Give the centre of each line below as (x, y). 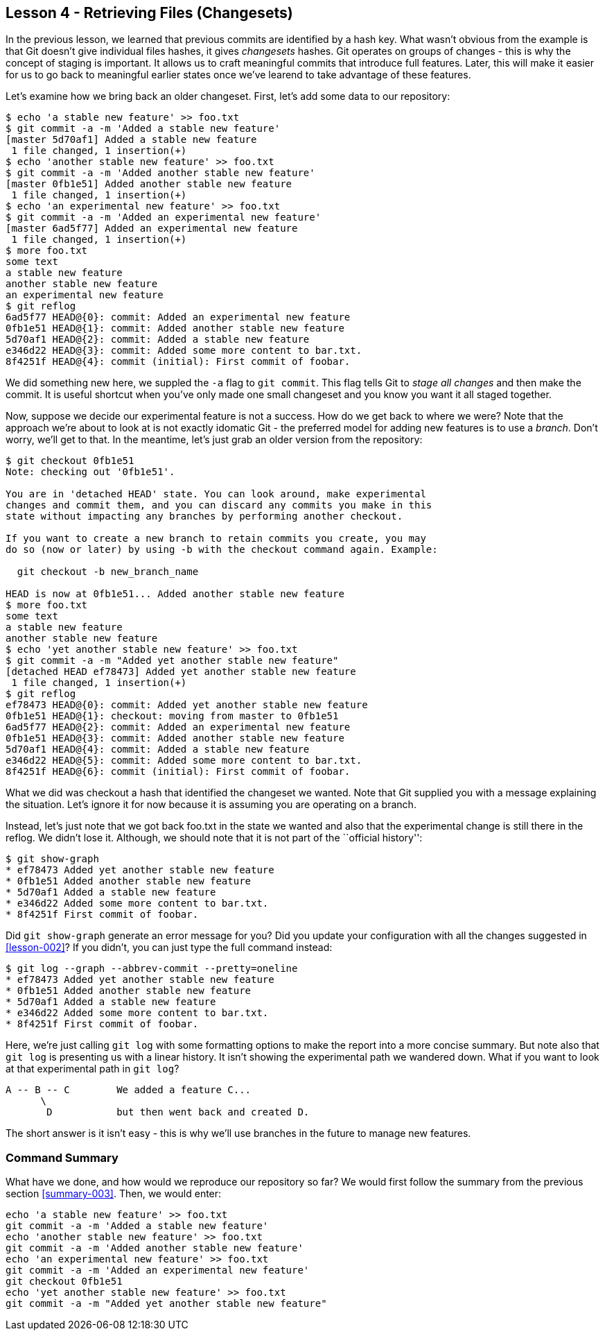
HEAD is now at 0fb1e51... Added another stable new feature (175, 594)
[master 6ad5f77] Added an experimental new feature (152, 229)
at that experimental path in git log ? (93, 1069)
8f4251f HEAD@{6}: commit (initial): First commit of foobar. (178, 772)
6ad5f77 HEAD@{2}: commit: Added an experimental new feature (178, 727)
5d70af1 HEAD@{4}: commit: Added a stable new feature (158, 750)
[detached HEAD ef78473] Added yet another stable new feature (181, 672)
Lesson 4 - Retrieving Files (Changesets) (149, 13)
